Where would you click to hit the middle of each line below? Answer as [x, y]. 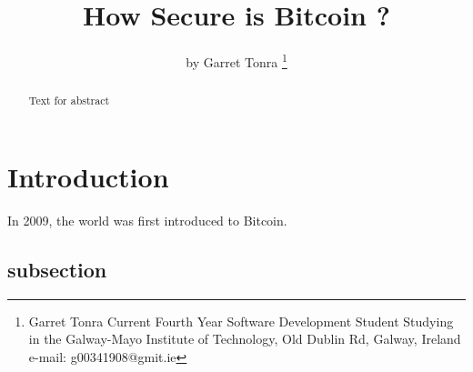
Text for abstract [69, 101]
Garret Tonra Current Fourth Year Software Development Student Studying [241, 321]
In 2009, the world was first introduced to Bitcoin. [147, 220]
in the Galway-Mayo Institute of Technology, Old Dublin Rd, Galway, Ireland [245, 339]
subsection [57, 269]
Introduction [88, 176]
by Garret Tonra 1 [236, 60]
